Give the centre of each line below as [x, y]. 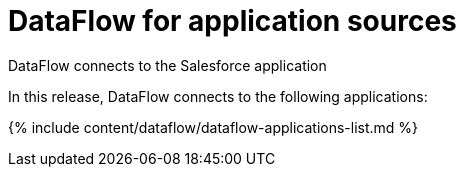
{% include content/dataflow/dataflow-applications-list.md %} [213, 127]
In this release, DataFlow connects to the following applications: [218, 96]
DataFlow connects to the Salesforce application [167, 65]
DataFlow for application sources [232, 21]
